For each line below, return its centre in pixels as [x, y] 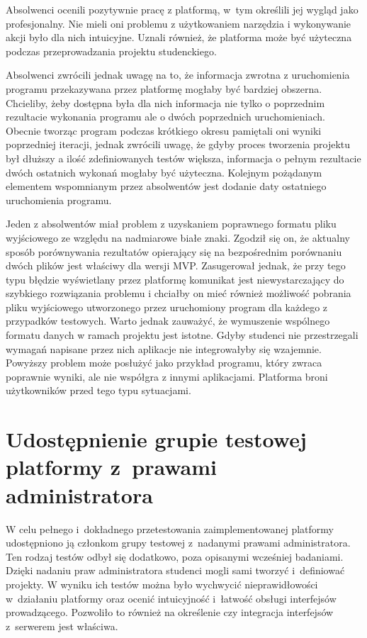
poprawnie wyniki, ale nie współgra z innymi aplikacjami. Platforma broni [167, 376]
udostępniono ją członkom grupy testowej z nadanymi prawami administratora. [178, 543]
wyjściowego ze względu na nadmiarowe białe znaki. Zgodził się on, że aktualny [178, 237]
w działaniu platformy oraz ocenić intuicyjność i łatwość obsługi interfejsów [171, 598]
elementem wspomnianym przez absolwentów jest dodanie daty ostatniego [166, 186]
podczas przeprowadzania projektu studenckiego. [111, 51]
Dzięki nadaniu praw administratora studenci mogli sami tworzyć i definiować [175, 570]
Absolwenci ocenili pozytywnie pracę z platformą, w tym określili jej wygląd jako [182, 9]
